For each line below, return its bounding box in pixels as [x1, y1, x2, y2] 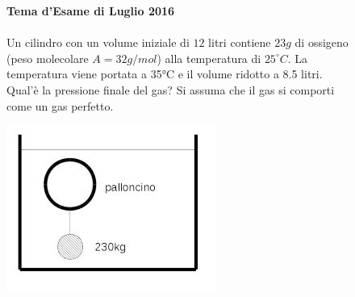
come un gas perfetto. [6, 97, 114, 114]
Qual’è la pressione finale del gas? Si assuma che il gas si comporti [6, 81, 335, 98]
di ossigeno [294, 34, 349, 51]
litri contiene [208, 34, 271, 51]
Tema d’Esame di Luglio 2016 [6, 2, 175, 19]
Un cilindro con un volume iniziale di [6, 34, 190, 51]
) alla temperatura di [157, 49, 261, 66]
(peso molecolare [6, 49, 89, 66]
